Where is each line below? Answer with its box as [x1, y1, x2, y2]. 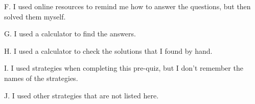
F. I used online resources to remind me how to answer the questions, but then [4, 1, 251, 11]
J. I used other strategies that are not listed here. [4, 90, 159, 100]
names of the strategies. [4, 72, 78, 83]
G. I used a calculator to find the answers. [4, 28, 136, 39]
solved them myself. [4, 11, 66, 22]
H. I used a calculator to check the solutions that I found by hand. [4, 45, 213, 56]
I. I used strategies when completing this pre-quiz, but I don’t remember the [4, 63, 243, 73]
